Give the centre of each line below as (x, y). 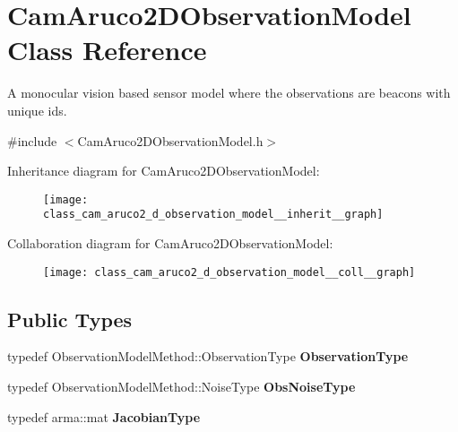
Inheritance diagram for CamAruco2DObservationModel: (164, 171)
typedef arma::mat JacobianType (104, 416)
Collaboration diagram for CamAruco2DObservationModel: (170, 243)
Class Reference (107, 50)
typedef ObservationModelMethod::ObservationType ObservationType (208, 356)
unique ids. (37, 110)
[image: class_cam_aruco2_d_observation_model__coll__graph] (229, 272)
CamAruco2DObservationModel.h (170, 140)
